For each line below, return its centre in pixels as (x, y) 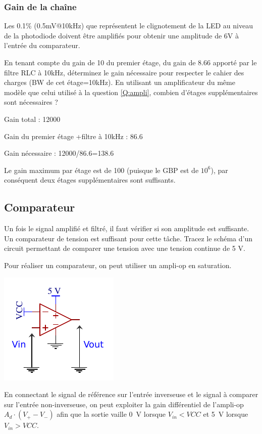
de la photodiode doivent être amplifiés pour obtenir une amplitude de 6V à (121, 35)
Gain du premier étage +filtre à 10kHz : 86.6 (73, 136)
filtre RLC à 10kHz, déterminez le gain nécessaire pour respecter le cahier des (124, 72)
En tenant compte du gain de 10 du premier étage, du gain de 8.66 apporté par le (130, 62)
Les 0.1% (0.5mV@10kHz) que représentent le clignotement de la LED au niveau (128, 26)
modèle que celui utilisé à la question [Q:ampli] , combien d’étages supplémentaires (131, 92)
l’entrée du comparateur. (42, 45)
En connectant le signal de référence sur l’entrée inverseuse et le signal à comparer (131, 394)
